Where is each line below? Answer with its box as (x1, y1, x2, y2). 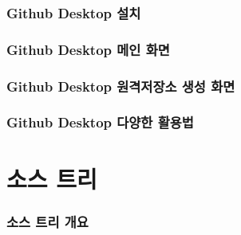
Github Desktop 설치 (6, 2, 141, 22)
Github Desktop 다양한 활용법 (6, 112, 194, 132)
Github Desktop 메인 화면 (6, 39, 170, 59)
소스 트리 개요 (6, 211, 89, 231)
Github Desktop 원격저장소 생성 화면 (6, 76, 235, 96)
